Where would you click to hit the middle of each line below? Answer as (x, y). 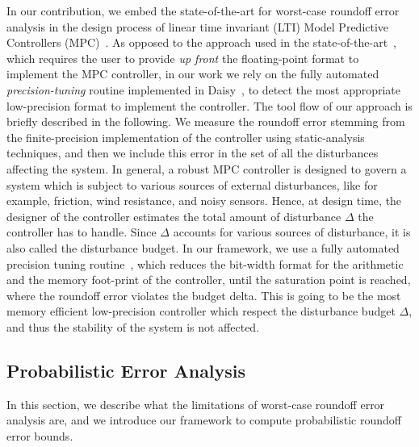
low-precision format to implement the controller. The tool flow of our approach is (209, 105)
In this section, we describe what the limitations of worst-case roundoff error (196, 404)
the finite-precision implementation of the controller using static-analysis (186, 137)
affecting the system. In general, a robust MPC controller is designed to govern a (207, 168)
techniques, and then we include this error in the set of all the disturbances (193, 153)
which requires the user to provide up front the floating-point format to (183, 58)
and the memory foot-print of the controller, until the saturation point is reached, (209, 280)
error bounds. (40, 435)
